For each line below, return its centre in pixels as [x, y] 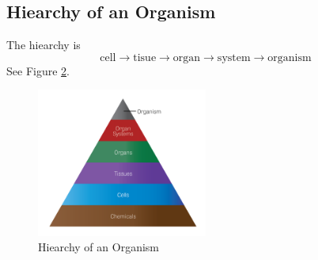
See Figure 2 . [38, 70]
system [234, 57]
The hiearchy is [44, 45]
